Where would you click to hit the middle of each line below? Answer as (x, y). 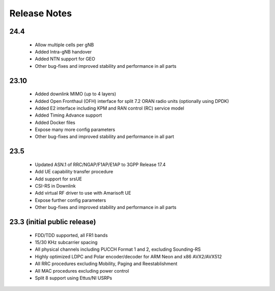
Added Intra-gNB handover (63, 51)
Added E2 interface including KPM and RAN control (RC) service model (109, 108)
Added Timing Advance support (68, 115)
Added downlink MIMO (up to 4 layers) (76, 94)
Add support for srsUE (59, 179)
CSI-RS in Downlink (55, 186)
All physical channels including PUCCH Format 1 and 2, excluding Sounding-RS (118, 249)
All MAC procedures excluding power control (82, 271)
